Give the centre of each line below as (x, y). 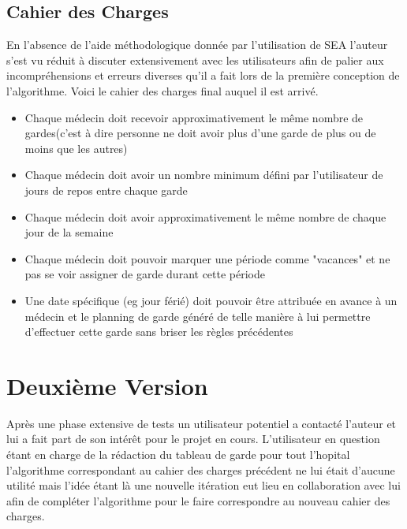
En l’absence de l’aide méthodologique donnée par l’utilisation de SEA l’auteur (197, 45)
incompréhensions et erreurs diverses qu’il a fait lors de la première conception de (203, 75)
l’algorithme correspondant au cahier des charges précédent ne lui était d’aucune (201, 469)
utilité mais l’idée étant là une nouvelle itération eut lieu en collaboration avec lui (203, 485)
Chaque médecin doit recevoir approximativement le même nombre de (194, 117)
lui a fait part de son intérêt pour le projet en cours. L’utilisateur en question (193, 439)
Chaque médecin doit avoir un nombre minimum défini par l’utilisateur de (204, 175)
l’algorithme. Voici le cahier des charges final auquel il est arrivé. (162, 90)
